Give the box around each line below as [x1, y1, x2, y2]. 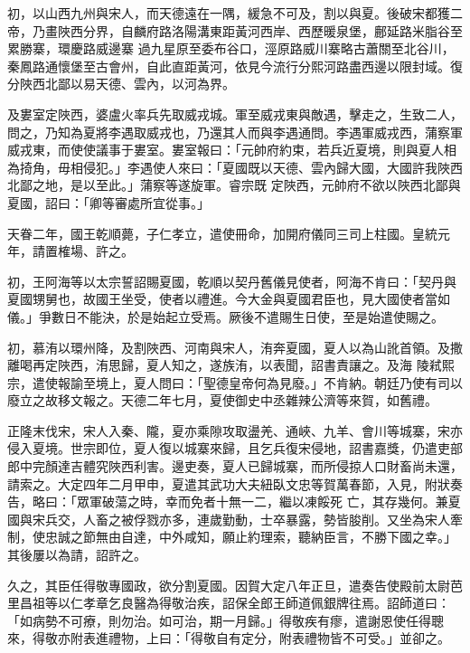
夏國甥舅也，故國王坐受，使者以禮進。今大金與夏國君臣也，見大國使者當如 [7, 289, 450, 308]
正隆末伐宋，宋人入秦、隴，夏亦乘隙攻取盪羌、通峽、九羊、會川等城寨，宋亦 [7, 421, 463, 440]
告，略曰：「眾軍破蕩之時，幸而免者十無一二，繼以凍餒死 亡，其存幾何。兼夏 [7, 492, 461, 511]
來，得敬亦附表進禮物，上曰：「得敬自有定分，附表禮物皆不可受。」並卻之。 [7, 629, 450, 648]
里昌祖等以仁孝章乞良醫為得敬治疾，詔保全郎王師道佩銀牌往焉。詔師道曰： [7, 593, 450, 612]
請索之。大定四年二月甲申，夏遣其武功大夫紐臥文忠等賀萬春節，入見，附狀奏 [7, 474, 463, 493]
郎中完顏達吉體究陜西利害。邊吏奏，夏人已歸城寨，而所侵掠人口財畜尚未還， [7, 457, 463, 476]
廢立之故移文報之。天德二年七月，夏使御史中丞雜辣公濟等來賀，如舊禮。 [7, 391, 437, 410]
